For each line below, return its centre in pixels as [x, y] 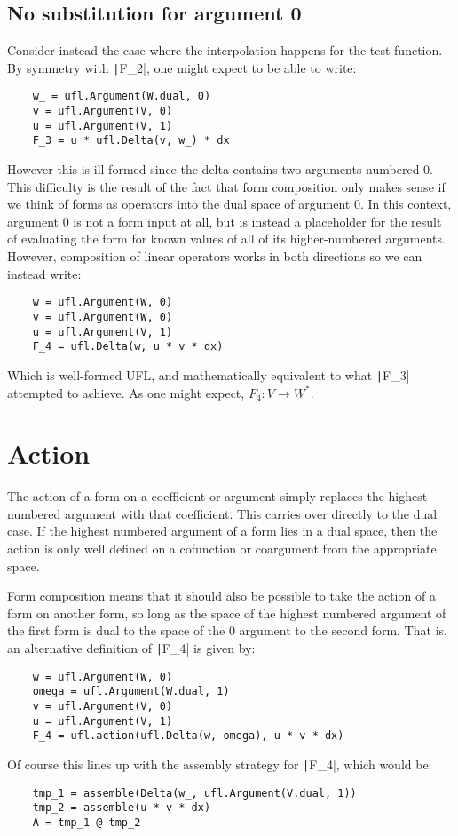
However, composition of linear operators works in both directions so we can [215, 256]
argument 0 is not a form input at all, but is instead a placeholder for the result [225, 221]
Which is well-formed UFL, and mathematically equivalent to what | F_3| [209, 374]
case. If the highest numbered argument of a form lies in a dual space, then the [222, 531]
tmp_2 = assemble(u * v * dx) [122, 808]
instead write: [44, 273]
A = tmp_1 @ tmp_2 [87, 822]
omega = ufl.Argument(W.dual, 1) [131, 692]
